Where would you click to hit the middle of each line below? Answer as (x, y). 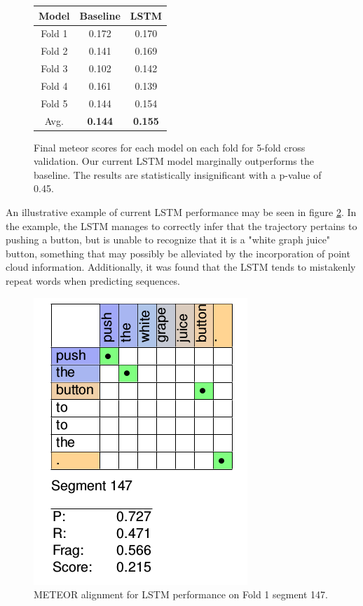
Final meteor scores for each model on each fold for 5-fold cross (170, 147)
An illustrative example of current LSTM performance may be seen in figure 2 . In (181, 212)
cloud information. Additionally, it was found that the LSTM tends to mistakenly (181, 267)
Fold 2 (54, 51)
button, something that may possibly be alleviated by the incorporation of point (178, 253)
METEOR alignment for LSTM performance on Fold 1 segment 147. (181, 594)
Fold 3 (54, 68)
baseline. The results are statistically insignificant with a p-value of (178, 174)
